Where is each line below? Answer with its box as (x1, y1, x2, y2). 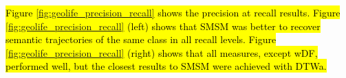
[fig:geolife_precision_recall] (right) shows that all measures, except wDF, (6, 45, 318, 60)
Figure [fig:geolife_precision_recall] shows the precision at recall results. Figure (6, 5, 340, 19)
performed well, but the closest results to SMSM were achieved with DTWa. (6, 59, 327, 73)
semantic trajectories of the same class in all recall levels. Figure (6, 32, 277, 47)
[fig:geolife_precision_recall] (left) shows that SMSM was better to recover (6, 18, 321, 33)
